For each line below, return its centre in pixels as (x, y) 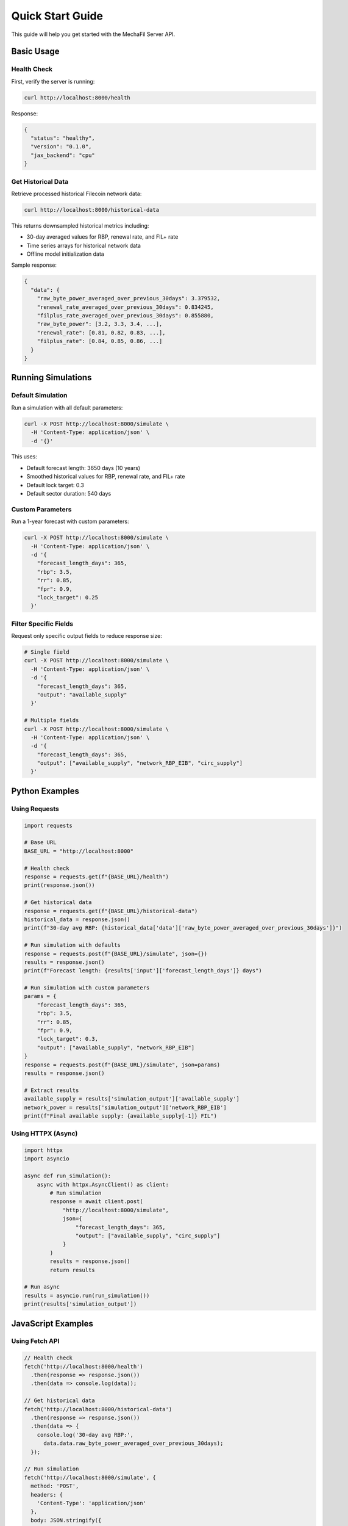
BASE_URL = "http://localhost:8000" (79, 851)
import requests (48, 825)
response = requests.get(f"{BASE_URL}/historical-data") (111, 911)
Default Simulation (39, 396)
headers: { (47, 1495)
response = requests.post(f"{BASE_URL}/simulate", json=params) (122, 1065)
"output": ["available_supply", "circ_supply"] (148, 1235)
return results (73, 1270)
